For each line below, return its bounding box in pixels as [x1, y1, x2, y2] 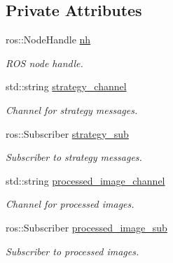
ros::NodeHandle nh [6, 32, 91, 47]
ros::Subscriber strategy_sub [6, 126, 129, 141]
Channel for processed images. [6, 197, 134, 211]
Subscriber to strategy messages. [6, 150, 142, 164]
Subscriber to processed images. [6, 243, 139, 258]
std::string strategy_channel [6, 79, 127, 94]
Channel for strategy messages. [6, 102, 138, 117]
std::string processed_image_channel [6, 173, 165, 187]
